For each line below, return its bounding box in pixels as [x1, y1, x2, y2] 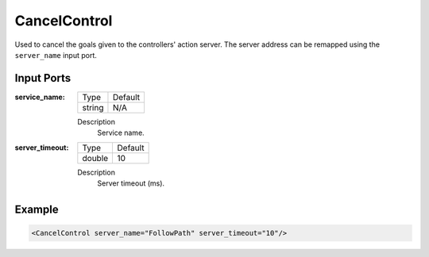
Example [14, 202, 59, 216]
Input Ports [14, 71, 71, 85]
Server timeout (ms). [97, 178, 165, 188]
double [82, 152, 109, 163]
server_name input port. [14, 50, 97, 59]
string [82, 102, 104, 113]
